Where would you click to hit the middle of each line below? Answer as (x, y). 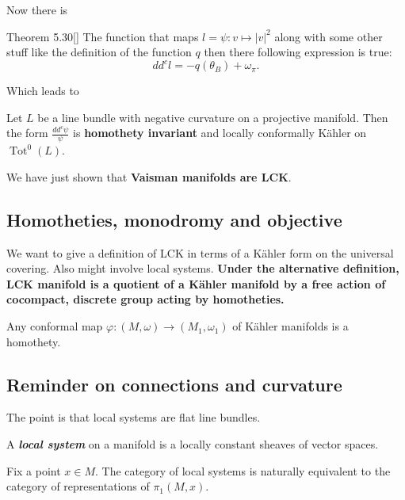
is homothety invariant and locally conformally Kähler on (220, 133)
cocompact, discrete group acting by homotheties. (145, 299)
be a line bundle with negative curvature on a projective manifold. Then (213, 117)
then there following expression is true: (298, 52)
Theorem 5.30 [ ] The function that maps (103, 36)
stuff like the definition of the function (99, 52)
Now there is (37, 10)
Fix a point (34, 470)
